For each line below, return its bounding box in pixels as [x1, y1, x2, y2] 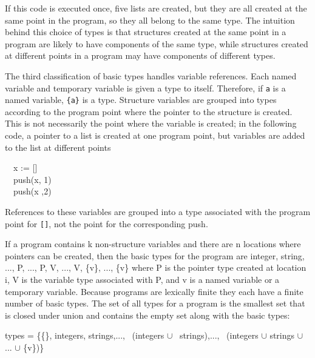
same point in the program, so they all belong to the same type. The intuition [5, 13, 295, 26]
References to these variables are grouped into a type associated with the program [5, 205, 311, 218]
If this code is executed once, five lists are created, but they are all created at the [5, 2, 307, 14]
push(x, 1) [13, 173, 52, 185]
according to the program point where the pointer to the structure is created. [5, 105, 293, 118]
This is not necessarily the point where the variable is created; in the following [5, 117, 297, 130]
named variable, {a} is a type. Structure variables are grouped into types [5, 93, 277, 106]
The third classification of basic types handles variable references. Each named [5, 69, 297, 82]
